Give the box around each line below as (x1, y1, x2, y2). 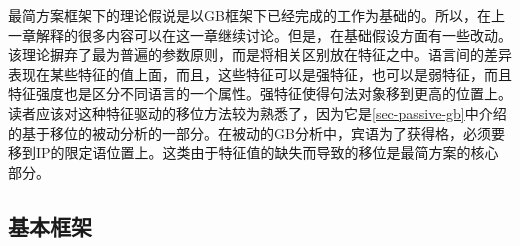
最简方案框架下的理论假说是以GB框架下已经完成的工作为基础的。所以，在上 (8, 5, 505, 25)
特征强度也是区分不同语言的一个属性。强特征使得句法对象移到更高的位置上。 (8, 83, 512, 104)
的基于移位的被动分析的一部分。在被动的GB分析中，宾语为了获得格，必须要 (8, 122, 505, 143)
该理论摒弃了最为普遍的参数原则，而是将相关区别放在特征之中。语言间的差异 (8, 44, 512, 65)
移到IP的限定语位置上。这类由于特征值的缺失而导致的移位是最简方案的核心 (8, 142, 499, 163)
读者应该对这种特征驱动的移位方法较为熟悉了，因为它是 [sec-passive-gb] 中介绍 (8, 102, 507, 123)
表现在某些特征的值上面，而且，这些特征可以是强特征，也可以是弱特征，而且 (8, 63, 512, 84)
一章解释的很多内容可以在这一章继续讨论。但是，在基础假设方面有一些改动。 (8, 24, 512, 45)
